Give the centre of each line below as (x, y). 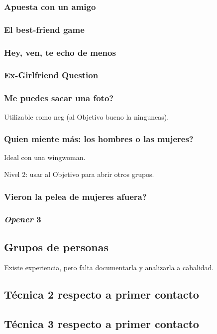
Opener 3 (23, 219)
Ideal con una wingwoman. (45, 157)
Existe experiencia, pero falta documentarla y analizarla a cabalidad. (109, 267)
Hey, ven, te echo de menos (60, 52)
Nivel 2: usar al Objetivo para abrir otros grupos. (79, 174)
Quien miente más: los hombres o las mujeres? (99, 139)
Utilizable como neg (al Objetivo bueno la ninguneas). (87, 116)
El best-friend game (44, 29)
